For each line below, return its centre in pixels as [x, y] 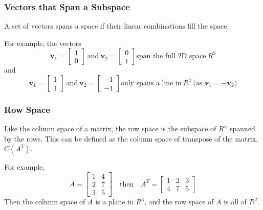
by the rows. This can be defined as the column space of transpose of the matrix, [131, 138]
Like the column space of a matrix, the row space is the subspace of [110, 129]
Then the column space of [45, 202]
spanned [243, 129]
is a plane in [114, 202]
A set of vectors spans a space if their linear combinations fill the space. [117, 26]
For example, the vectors [43, 43]
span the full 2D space [171, 56]
